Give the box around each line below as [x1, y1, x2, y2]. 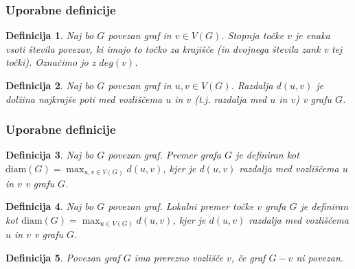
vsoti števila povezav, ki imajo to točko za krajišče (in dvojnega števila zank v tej [5, 41, 343, 56]
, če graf [231, 250, 266, 264]
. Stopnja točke [221, 28, 284, 43]
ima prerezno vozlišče [134, 250, 224, 264]
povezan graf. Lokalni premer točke [108, 199, 254, 213]
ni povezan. [296, 250, 344, 264]
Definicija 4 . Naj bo [5, 199, 94, 213]
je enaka [295, 28, 330, 43]
